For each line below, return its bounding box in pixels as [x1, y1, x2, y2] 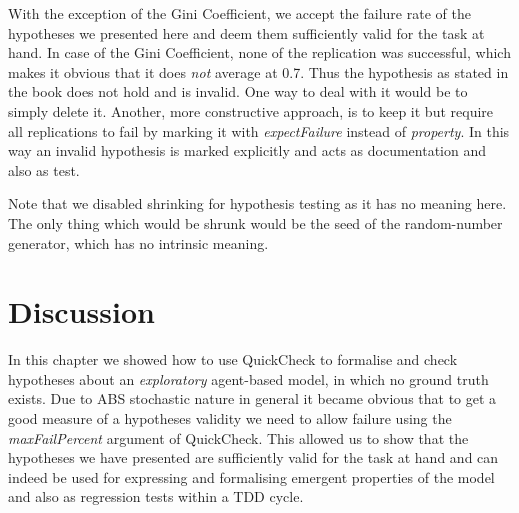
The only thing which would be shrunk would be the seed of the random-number [8, 212, 503, 233]
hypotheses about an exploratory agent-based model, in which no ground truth [8, 368, 489, 389]
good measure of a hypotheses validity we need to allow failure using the [8, 408, 452, 429]
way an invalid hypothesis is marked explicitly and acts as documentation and [8, 140, 486, 161]
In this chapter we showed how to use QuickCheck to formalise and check [8, 349, 458, 370]
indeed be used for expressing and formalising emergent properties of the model [8, 466, 495, 487]
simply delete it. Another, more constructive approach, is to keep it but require [8, 100, 494, 121]
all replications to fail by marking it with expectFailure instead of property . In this [8, 120, 510, 141]
